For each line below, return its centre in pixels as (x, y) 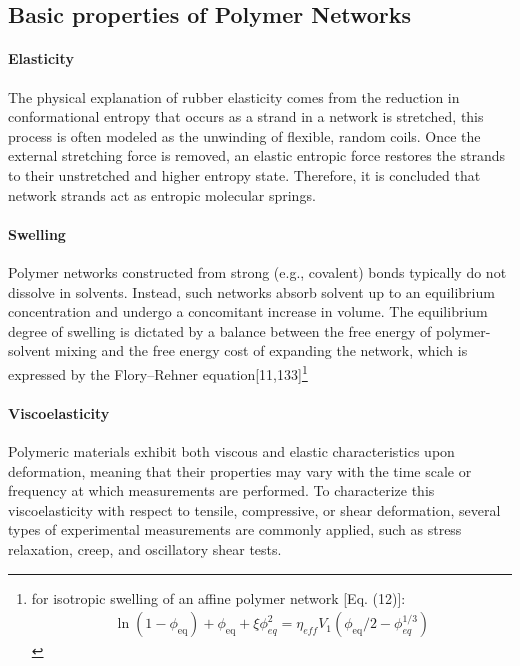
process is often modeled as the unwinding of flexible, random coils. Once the (244, 135)
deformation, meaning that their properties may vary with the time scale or (240, 470)
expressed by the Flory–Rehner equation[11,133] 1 (158, 372)
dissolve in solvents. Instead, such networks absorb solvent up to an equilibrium (251, 291)
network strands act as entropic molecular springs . (162, 194)
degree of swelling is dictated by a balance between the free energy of (220, 330)
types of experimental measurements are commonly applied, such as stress (235, 529)
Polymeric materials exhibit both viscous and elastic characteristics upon (231, 450)
